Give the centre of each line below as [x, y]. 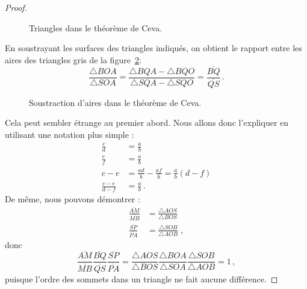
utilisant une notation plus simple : [70, 134]
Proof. [16, 7]
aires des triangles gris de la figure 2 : [73, 59]
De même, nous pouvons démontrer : [73, 199]
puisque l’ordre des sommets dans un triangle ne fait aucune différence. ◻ [141, 278]
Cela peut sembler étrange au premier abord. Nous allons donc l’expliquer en [147, 123]
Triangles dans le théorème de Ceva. [96, 27]
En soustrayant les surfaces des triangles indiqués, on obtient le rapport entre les [153, 48]
